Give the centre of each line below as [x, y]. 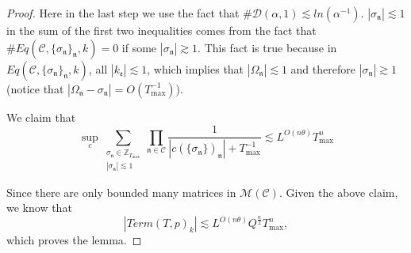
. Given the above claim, [338, 192]
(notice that [35, 88]
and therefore [323, 68]
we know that [39, 208]
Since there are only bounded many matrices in [121, 192]
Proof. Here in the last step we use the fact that [123, 13]
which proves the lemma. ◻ [74, 240]
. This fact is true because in [267, 47]
